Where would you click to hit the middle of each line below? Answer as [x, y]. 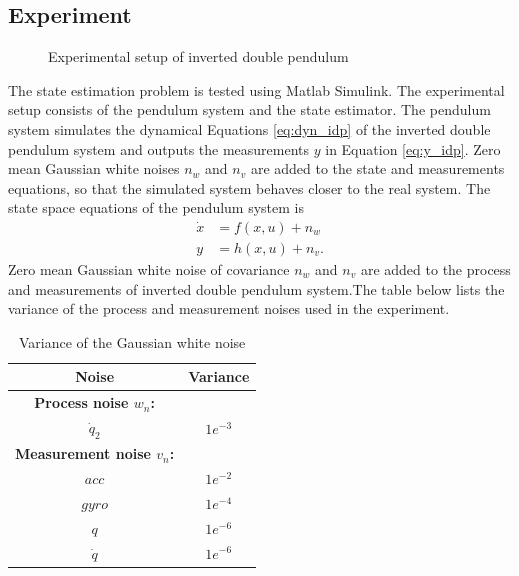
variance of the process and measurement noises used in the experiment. [229, 308]
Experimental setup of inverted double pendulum [198, 56]
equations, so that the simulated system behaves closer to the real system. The [249, 187]
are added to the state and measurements [377, 168]
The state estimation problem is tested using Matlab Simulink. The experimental [256, 89]
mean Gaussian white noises [94, 168]
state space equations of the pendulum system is [156, 207]
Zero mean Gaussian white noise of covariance [149, 269]
